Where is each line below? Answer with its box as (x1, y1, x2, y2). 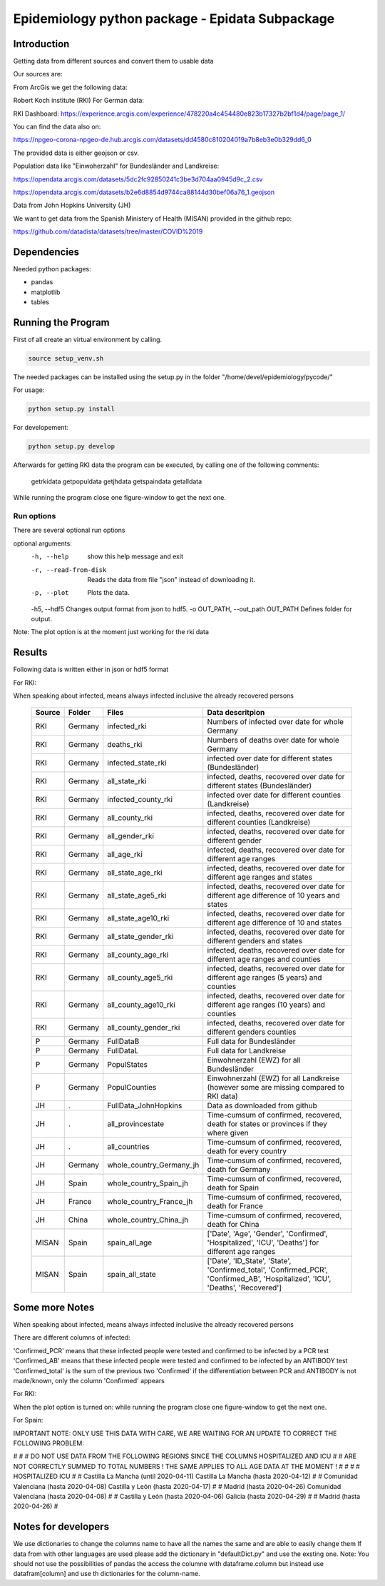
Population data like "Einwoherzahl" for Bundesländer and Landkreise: (13, 161, 220, 171)
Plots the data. (87, 588, 130, 597)
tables (31, 298, 50, 306)
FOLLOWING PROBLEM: (13, 1439, 85, 1447)
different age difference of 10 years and (207, 890, 340, 900)
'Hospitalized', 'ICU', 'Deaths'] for (207, 1238, 319, 1248)
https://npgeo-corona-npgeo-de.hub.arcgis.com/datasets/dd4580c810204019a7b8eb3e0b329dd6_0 (13, 136, 312, 144)
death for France (207, 1200, 264, 1210)
